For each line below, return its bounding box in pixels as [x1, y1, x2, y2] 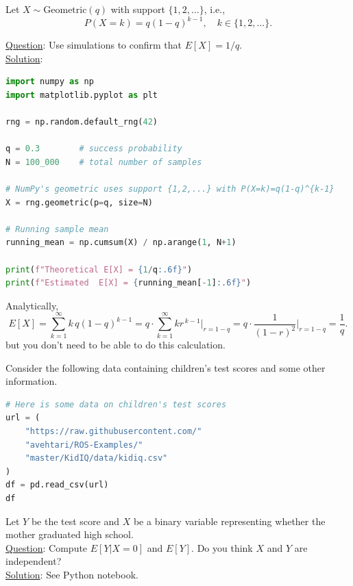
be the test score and [31, 513, 119, 528]
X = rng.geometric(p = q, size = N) [5, 197, 153, 207]
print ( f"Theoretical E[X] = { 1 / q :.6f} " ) [5, 264, 193, 275]
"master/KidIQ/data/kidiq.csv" [25, 453, 168, 463]
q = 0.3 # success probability [5, 144, 182, 154]
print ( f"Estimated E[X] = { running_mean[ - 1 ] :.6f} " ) [5, 278, 252, 288]
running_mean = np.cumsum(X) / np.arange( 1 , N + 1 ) [5, 238, 236, 248]
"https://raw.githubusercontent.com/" [25, 426, 202, 437]
